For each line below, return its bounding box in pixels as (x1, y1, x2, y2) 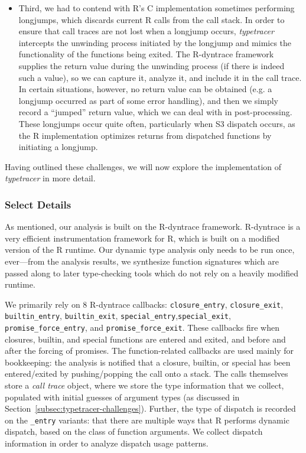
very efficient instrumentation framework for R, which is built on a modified (5, 232, 280, 244)
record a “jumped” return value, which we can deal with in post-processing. (18, 106, 292, 118)
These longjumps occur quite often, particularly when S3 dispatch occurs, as (18, 117, 295, 129)
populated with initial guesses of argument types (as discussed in (5, 390, 240, 403)
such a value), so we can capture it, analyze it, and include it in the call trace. (18, 71, 302, 83)
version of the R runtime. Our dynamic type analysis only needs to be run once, (5, 243, 295, 256)
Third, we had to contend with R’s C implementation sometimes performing (18, 2, 295, 14)
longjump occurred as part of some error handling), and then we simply (18, 94, 278, 106)
